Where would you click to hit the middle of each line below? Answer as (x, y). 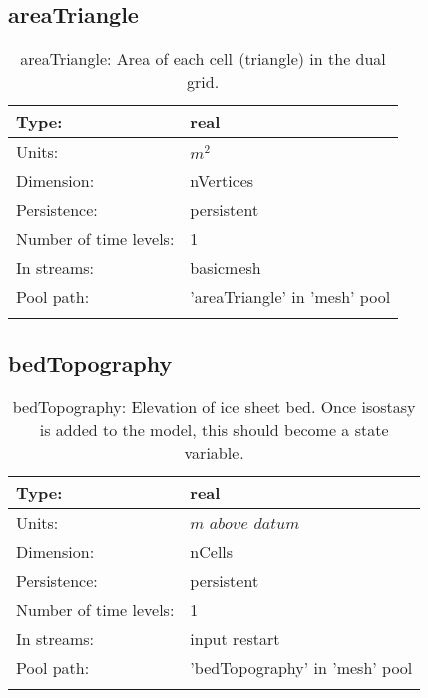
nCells (212, 552)
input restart (235, 639)
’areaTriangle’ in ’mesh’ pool (290, 297)
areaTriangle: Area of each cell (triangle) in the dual (203, 59)
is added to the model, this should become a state (214, 430)
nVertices (222, 181)
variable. (214, 453)
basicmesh (225, 268)
